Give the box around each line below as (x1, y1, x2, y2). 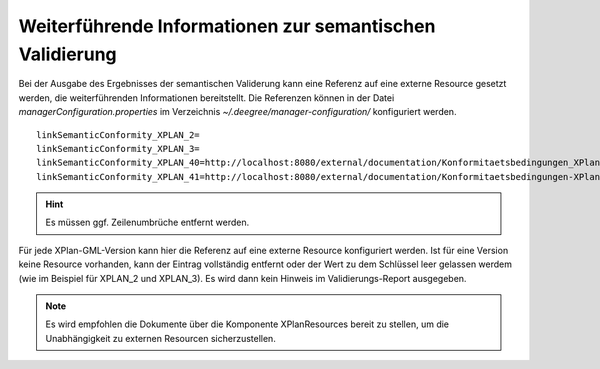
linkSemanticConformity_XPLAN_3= (36, 143, 200, 154)
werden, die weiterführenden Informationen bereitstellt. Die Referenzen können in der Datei (18, 91, 395, 104)
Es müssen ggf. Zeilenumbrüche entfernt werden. (45, 216, 250, 229)
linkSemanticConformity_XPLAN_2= (36, 129, 200, 140)
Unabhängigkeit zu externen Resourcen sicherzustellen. (45, 332, 277, 344)
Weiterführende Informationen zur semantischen (18, 15, 436, 37)
